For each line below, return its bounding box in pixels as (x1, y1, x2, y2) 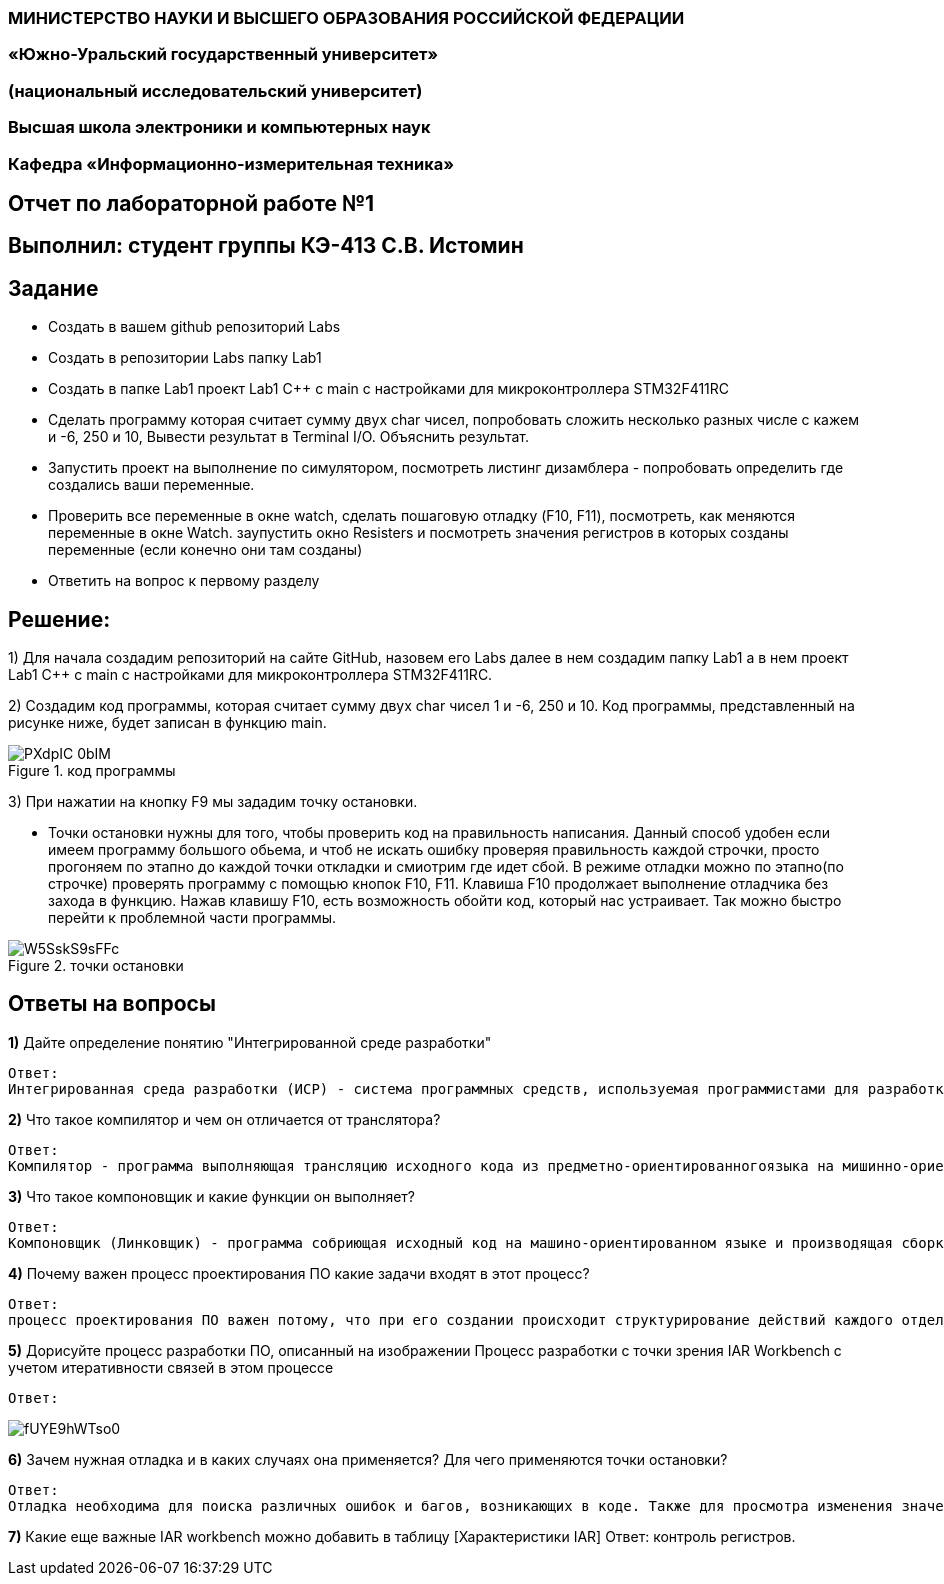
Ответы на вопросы (8, 991, 216, 1017)
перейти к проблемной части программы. (48, 909, 337, 927)
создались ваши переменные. (48, 476, 255, 494)
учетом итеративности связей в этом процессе (8, 1358, 334, 1376)
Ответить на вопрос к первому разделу (48, 572, 320, 590)
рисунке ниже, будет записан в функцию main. (8, 714, 327, 732)
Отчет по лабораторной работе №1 (8, 190, 375, 216)
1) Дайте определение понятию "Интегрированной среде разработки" (8, 1033, 492, 1051)
